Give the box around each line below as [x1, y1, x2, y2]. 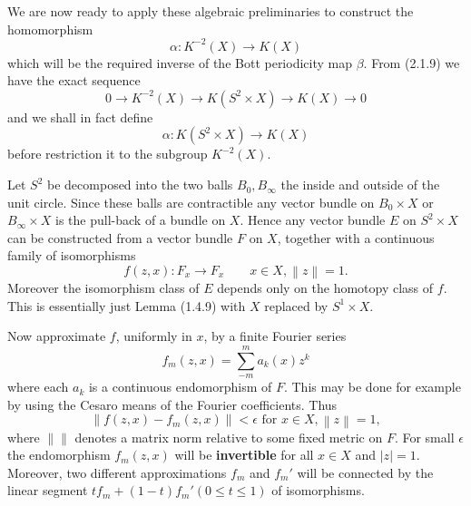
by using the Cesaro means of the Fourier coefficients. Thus [7, 394, 338, 414]
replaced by [264, 296, 329, 315]
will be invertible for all [174, 445, 314, 464]
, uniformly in [115, 326, 192, 345]
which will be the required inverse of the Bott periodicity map [7, 53, 352, 72]
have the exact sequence [7, 71, 141, 90]
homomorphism [7, 19, 93, 38]
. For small [394, 427, 455, 446]
